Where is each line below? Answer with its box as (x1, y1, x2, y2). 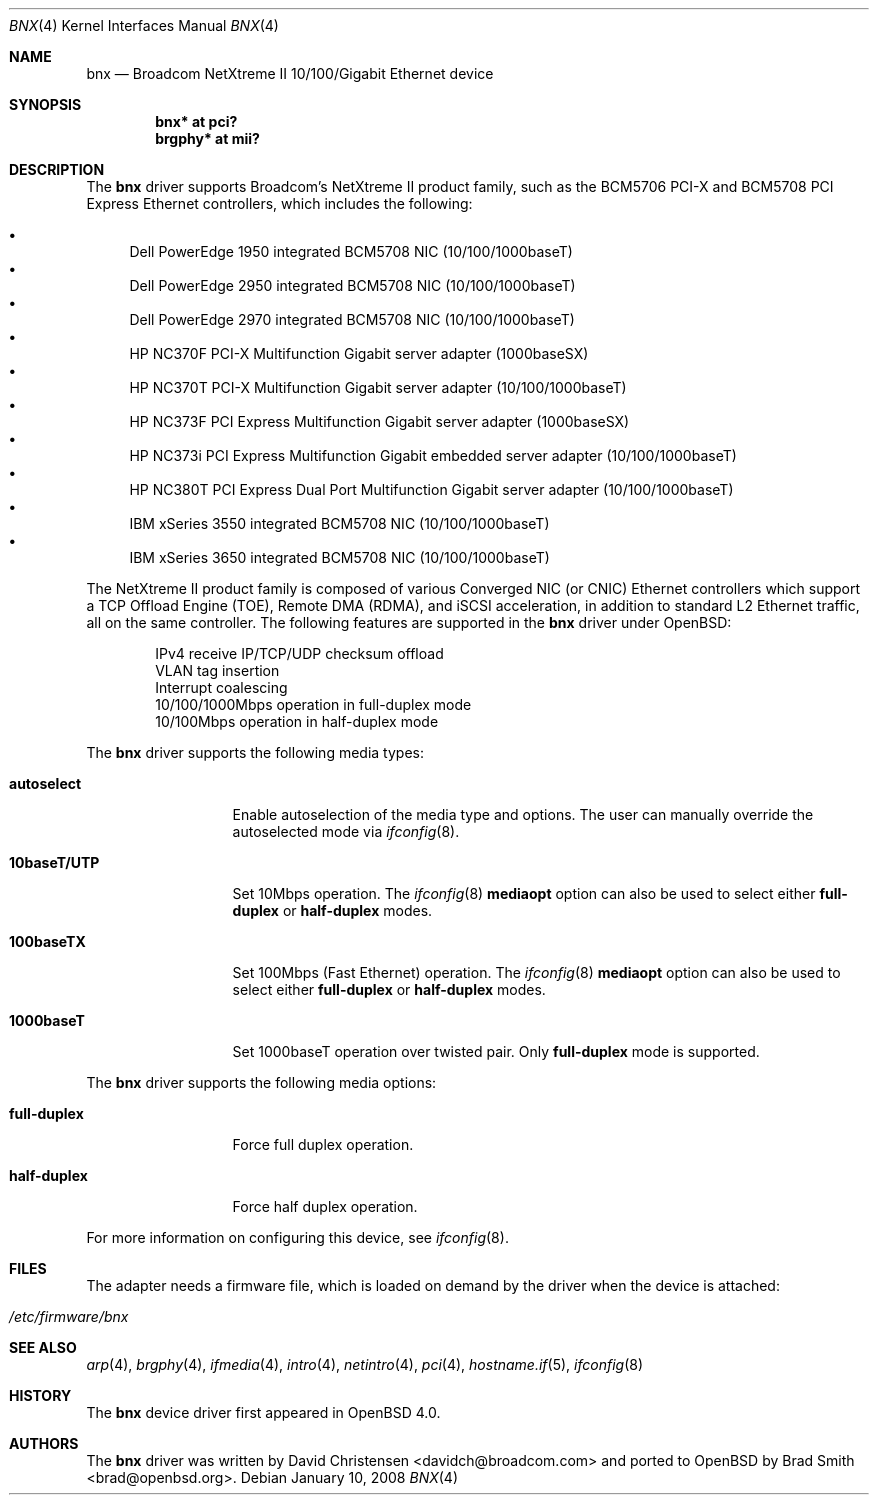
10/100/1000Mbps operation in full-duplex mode (155, 696, 472, 713)
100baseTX (9, 933, 86, 950)
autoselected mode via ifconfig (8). (232, 823, 460, 840)
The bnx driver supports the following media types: (86, 744, 424, 761)
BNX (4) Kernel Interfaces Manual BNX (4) (9, 17, 279, 34)
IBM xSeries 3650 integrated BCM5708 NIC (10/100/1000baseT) (129, 549, 550, 566)
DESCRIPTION (9, 161, 105, 178)
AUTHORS (9, 1435, 79, 1452)
